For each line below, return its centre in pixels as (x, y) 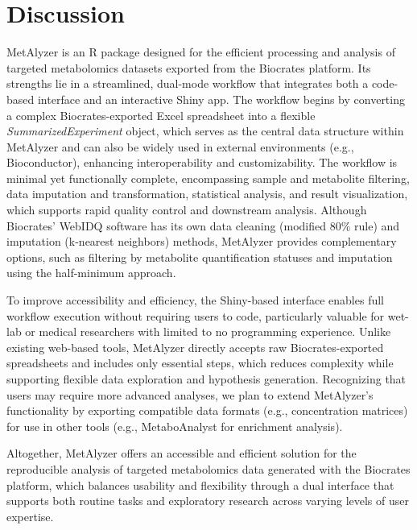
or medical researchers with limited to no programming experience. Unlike (208, 331)
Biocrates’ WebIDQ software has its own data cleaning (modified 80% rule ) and (203, 225)
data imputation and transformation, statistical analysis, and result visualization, (207, 194)
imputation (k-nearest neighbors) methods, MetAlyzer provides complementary (202, 241)
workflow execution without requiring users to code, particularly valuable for (196, 315)
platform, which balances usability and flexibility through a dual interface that (200, 484)
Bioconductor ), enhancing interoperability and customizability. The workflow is (202, 162)
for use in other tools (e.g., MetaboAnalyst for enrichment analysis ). (175, 426)
